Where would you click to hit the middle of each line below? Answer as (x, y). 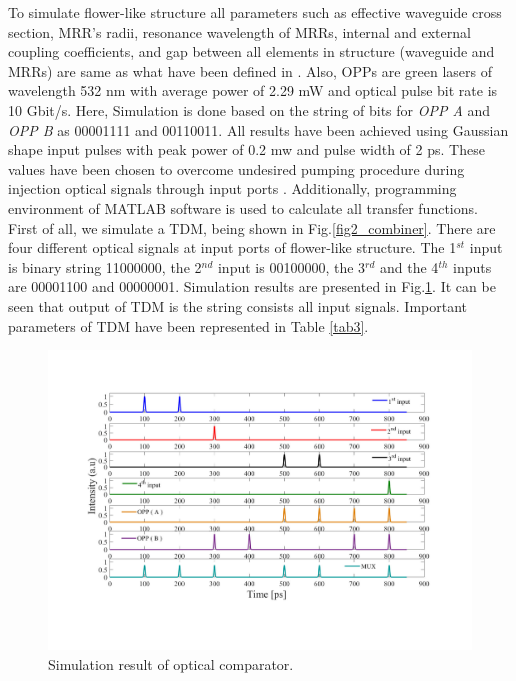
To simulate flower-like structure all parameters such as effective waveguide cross (255, 12)
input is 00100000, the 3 (291, 266)
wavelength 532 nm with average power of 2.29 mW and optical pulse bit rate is (253, 90)
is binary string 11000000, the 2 (105, 266)
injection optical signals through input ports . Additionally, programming (232, 188)
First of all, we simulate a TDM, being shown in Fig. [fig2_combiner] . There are (252, 227)
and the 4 (409, 266)
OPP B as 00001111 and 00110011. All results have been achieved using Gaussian (258, 129)
